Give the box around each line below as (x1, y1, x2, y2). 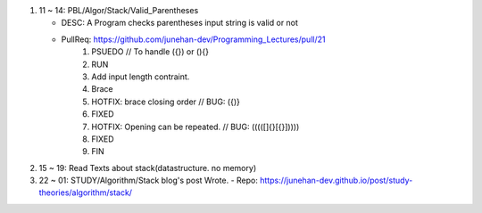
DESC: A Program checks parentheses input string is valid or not (61, 18, 299, 29)
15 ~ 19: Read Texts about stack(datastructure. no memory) (38, 162, 257, 173)
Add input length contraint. (91, 71, 190, 82)
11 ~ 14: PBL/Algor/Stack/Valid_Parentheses (38, 5, 199, 15)
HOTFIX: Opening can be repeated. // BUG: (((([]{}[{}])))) (91, 121, 300, 132)
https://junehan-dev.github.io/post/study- (259, 175, 413, 186)
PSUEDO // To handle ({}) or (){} (91, 46, 210, 57)
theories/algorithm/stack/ (38, 187, 133, 198)
